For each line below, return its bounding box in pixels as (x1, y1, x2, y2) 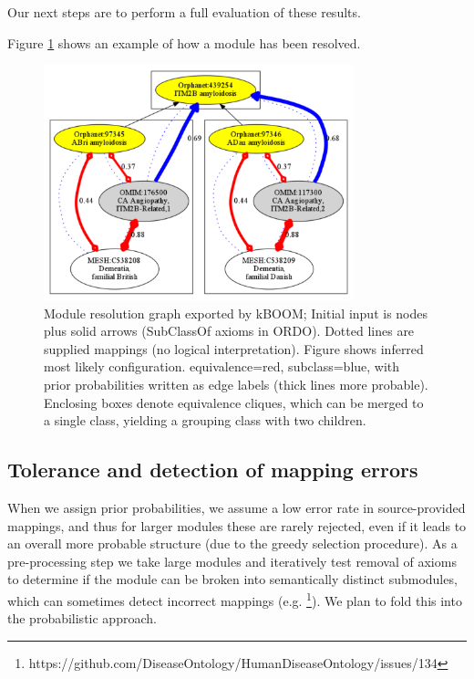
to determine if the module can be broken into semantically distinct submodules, (7, 569, 458, 589)
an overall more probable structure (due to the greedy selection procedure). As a (7, 534, 458, 553)
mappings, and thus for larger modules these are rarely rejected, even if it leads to (7, 516, 467, 535)
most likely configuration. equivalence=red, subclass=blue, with (44, 357, 400, 376)
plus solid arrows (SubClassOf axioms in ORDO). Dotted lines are (44, 321, 415, 340)
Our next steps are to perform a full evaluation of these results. (7, 3, 361, 21)
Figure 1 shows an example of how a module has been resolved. (7, 33, 361, 52)
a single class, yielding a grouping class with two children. (44, 411, 366, 430)
